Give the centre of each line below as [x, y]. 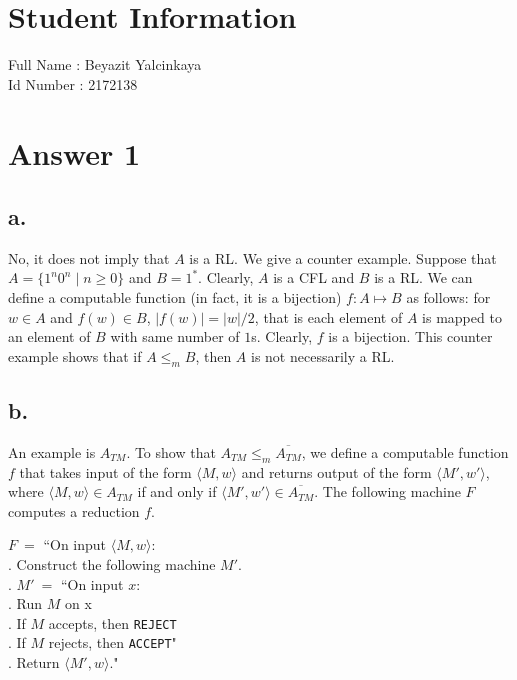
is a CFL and [314, 277]
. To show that [171, 451]
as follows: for [448, 297]
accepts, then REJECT [112, 622]
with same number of [175, 336]
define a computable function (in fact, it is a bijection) [175, 297]
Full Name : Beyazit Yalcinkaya [105, 64]
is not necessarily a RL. [323, 355]
